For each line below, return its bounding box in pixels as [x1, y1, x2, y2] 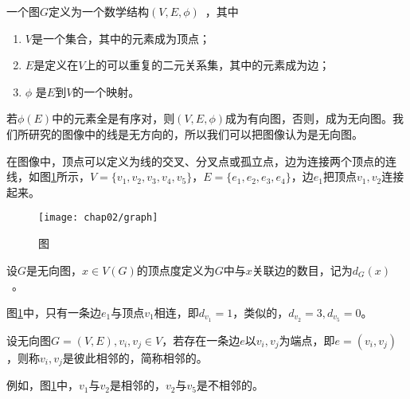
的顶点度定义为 [136, 261, 215, 278]
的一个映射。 [72, 83, 140, 100]
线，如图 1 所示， [6, 168, 90, 185]
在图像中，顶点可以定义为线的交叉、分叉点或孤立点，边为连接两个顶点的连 [6, 152, 396, 169]
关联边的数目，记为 [252, 261, 353, 278]
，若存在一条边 [162, 331, 240, 348]
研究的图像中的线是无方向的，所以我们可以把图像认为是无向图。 [28, 125, 363, 142]
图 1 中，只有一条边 [6, 303, 101, 320]
